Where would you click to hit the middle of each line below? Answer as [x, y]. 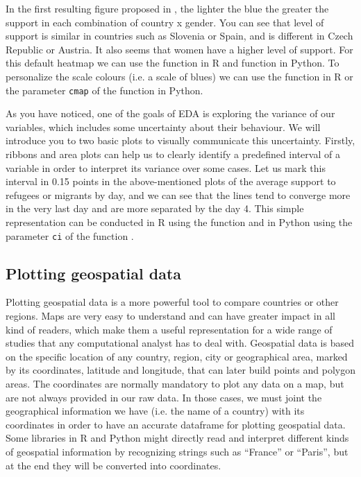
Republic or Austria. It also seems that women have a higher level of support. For [179, 49]
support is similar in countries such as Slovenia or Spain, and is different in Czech [179, 36]
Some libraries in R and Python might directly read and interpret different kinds [177, 438]
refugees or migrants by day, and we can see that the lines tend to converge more [178, 194]
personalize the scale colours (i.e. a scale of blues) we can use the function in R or [179, 76]
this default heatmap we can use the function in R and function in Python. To [173, 63]
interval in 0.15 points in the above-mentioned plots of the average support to [171, 181]
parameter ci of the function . [70, 235]
